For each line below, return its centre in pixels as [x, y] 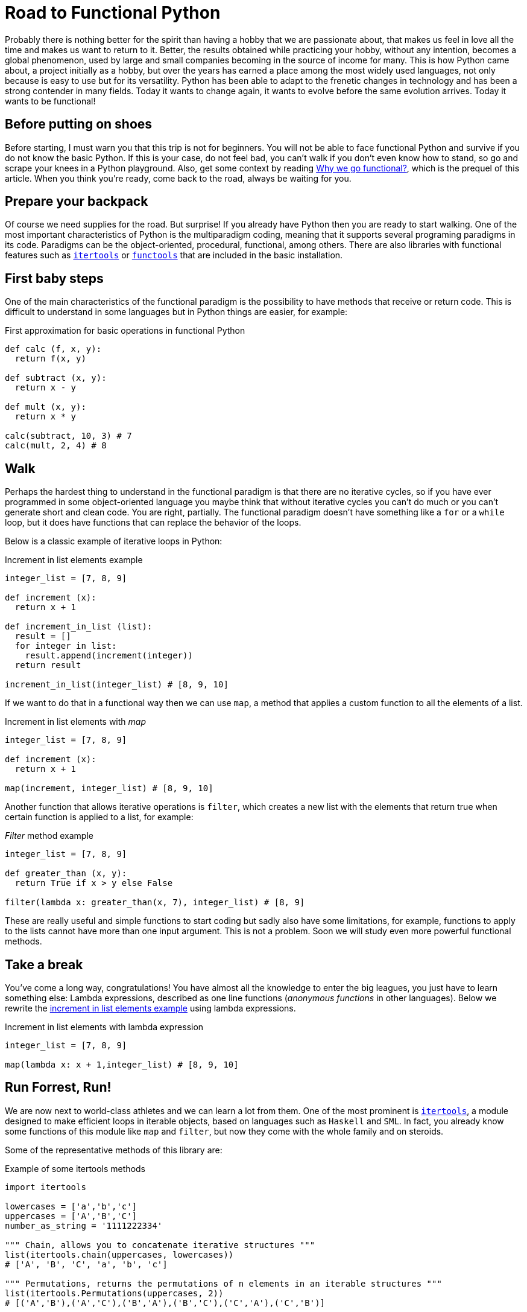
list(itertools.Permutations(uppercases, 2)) [114, 1293]
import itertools [46, 1187]
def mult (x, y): [46, 407]
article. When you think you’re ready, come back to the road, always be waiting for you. [178, 178]
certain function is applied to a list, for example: [99, 817]
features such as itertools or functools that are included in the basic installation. [174, 255]
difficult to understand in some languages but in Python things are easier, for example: [176, 312]
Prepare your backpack [77, 202]
